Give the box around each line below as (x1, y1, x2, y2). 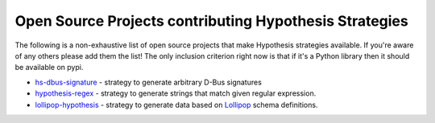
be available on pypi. (14, 63, 84, 72)
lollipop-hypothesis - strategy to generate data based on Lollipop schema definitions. (35, 100, 318, 109)
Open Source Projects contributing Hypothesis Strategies (14, 12, 408, 30)
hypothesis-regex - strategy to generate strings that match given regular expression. (35, 88, 317, 98)
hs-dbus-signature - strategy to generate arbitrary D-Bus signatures (35, 77, 262, 87)
